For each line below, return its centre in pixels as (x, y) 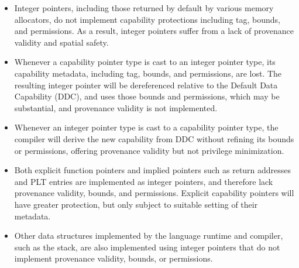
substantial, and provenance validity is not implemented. (116, 107)
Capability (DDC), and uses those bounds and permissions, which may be (147, 96)
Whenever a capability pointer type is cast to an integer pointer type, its (145, 62)
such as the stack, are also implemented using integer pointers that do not (147, 247)
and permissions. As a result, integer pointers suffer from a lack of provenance (154, 31)
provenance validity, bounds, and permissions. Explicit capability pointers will (154, 193)
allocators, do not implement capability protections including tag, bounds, (147, 19)
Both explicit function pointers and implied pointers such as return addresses (153, 170)
